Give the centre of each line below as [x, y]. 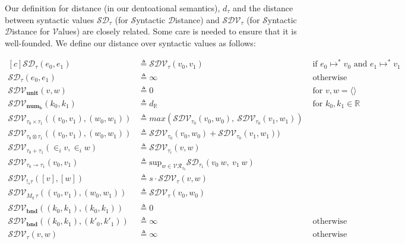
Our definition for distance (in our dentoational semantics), [113, 8]
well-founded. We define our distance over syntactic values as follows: [130, 42]
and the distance [263, 8]
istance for [31, 31]
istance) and [197, 19]
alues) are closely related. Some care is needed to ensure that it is [178, 31]
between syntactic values [50, 19]
